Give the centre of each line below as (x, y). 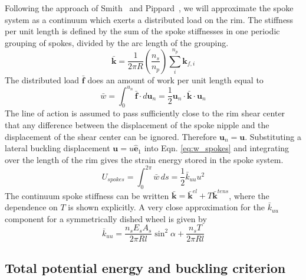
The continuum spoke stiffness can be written (87, 195)
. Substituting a (273, 136)
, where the (249, 195)
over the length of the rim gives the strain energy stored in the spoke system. (144, 159)
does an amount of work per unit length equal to (175, 79)
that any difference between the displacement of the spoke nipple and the (137, 125)
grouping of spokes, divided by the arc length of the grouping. (117, 42)
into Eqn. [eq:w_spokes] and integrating (217, 148)
